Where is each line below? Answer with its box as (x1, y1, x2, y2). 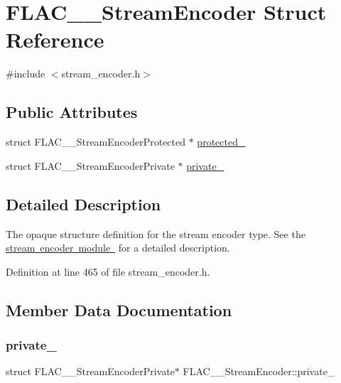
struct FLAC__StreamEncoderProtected (6, 134, 186, 149)
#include (6, 66, 45, 81)
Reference (6, 25, 104, 54)
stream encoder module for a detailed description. (6, 240, 230, 255)
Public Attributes (6, 101, 138, 123)
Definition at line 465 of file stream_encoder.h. (6, 264, 210, 279)
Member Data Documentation (6, 298, 232, 320)
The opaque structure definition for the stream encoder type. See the (6, 226, 305, 241)
